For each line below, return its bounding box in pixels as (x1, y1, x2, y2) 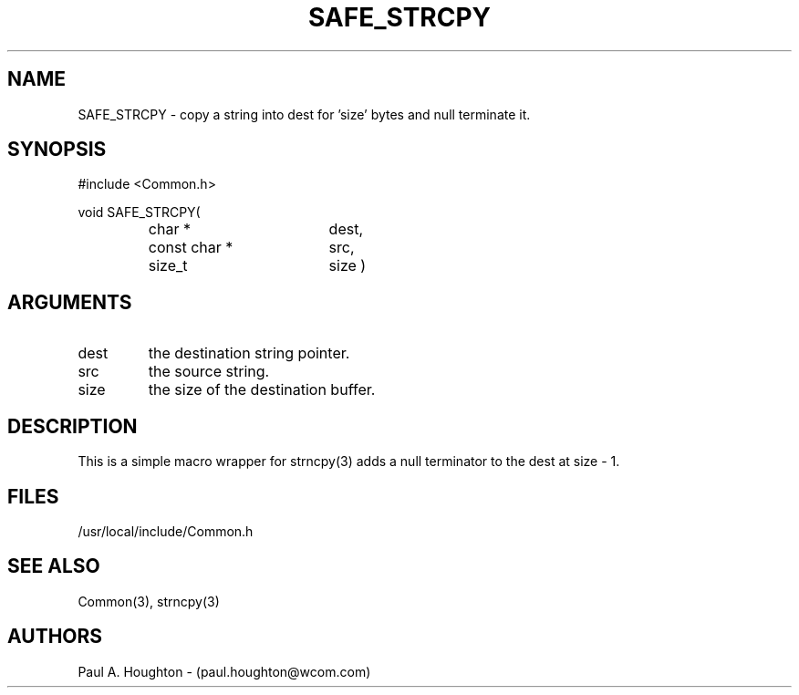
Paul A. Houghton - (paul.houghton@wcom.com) (78, 663, 371, 679)
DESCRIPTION (7, 414, 138, 438)
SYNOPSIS (7, 138, 107, 161)
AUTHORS (7, 625, 103, 648)
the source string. (148, 362, 270, 381)
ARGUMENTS (7, 290, 132, 314)
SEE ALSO (7, 555, 100, 578)
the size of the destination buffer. (148, 380, 376, 399)
